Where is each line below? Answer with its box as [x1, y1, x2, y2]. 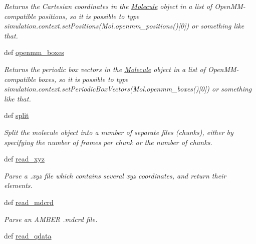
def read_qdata [4, 230, 52, 241]
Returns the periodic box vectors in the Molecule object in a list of [4, 63, 205, 74]
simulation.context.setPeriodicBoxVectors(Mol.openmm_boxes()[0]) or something [4, 83, 252, 94]
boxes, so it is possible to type [38, 73, 129, 84]
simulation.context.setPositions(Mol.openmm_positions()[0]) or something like [4, 20, 244, 31]
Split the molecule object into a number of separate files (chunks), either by [4, 126, 233, 137]
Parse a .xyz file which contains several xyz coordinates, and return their [4, 170, 226, 180]
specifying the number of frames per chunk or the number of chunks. [4, 136, 212, 147]
